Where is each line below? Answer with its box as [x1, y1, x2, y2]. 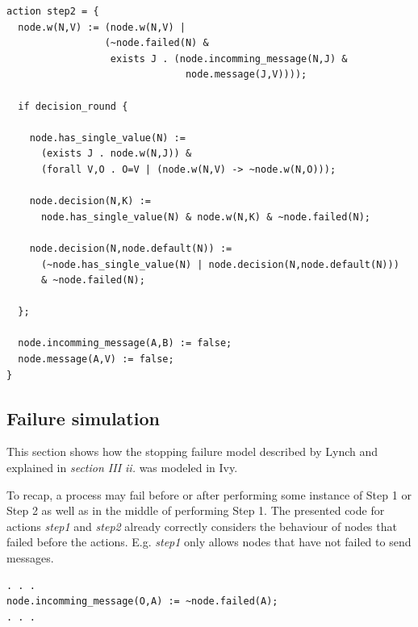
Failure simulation [6, 405, 160, 430]
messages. [6, 550, 54, 566]
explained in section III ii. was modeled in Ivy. [6, 459, 238, 476]
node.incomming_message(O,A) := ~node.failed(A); [6, 596, 278, 608]
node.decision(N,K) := [29, 195, 151, 207]
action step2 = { [6, 6, 99, 17]
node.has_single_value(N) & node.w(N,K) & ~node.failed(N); [40, 211, 371, 223]
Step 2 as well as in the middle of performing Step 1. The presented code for [6, 502, 385, 519]
